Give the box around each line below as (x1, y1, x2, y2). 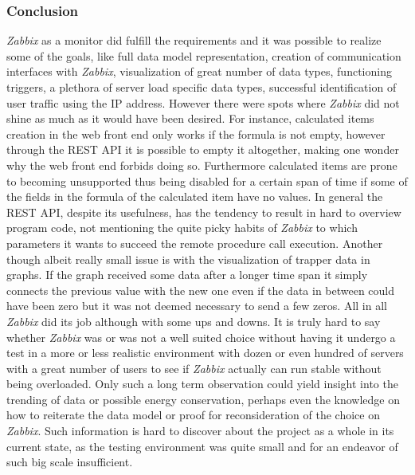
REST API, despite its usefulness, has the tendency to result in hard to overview (6, 203, 401, 220)
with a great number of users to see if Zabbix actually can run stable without (6, 359, 382, 376)
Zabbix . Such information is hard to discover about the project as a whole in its (6, 422, 394, 439)
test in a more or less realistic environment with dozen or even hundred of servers (6, 344, 404, 361)
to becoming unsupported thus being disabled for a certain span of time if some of (6, 172, 408, 189)
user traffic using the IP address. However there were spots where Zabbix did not (6, 94, 400, 111)
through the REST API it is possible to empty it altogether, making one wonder (6, 141, 399, 158)
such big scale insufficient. (6, 453, 133, 470)
